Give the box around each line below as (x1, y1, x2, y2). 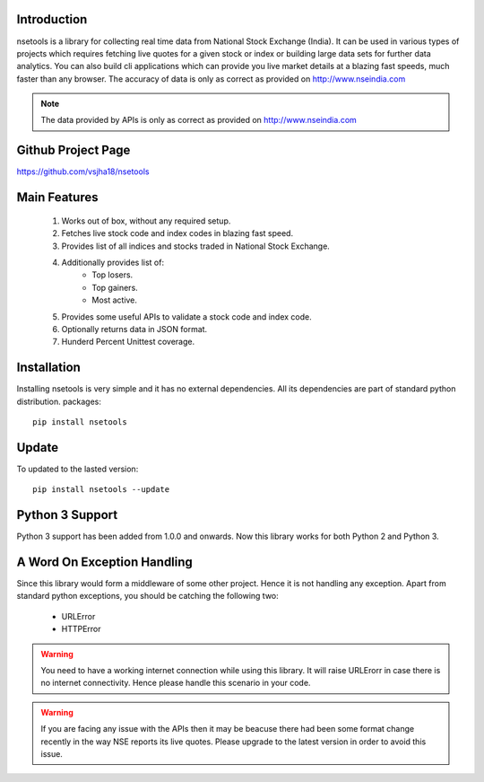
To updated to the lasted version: (16, 463, 139, 474)
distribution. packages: (16, 396, 102, 407)
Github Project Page (16, 143, 131, 158)
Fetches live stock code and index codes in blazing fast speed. (61, 228, 294, 239)
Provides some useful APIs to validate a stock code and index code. (61, 311, 313, 322)
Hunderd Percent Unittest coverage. (61, 337, 195, 347)
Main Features (16, 189, 99, 206)
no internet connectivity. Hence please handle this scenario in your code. (40, 678, 311, 689)
